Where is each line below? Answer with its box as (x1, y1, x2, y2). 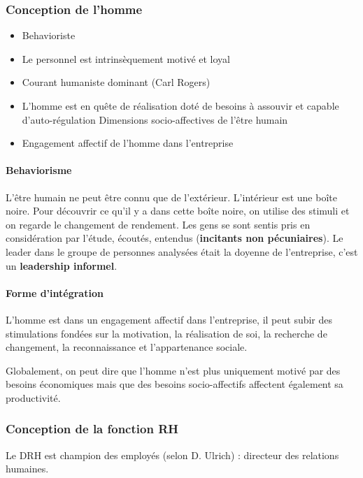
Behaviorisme (6, 163, 72, 178)
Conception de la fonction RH (6, 420, 178, 437)
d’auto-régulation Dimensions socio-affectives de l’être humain (22, 112, 288, 126)
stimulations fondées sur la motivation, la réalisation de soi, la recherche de (6, 326, 327, 340)
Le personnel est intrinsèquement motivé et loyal (22, 51, 230, 66)
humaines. (6, 461, 49, 476)
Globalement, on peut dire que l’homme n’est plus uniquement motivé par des (6, 363, 341, 377)
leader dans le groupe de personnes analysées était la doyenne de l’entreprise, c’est (6, 244, 358, 259)
